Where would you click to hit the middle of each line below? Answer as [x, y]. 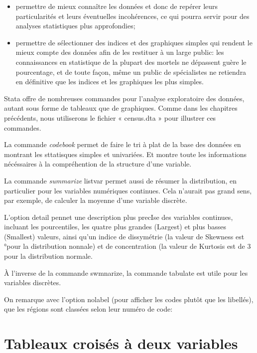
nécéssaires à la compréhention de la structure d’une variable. [98, 164]
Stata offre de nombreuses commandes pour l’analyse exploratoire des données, [124, 98]
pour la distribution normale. [48, 256]
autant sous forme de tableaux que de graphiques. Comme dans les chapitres [121, 108]
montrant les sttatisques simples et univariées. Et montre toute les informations [126, 154]
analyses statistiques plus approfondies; [75, 26]
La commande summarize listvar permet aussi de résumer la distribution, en [121, 180]
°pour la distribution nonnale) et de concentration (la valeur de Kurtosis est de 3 [128, 246]
